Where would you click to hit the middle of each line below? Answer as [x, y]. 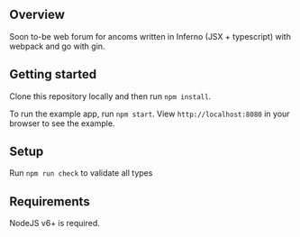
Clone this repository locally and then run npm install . [110, 96]
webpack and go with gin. [57, 46]
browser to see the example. [62, 123]
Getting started [53, 74]
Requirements [50, 201]
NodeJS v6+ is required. [55, 223]
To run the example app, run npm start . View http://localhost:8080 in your [150, 114]
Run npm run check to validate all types [81, 173]
